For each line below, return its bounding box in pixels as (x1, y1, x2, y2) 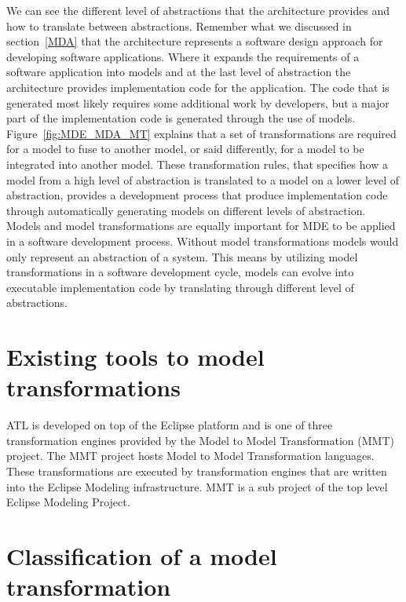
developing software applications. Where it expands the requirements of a (6, 48, 360, 64)
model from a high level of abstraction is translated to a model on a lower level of (6, 171, 400, 188)
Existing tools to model (6, 341, 265, 373)
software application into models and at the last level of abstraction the (6, 64, 351, 80)
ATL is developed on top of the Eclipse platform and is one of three (6, 417, 333, 433)
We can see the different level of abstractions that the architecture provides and (6, 2, 390, 18)
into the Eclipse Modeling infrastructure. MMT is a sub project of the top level (6, 478, 388, 494)
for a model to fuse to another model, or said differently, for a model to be (6, 140, 364, 157)
